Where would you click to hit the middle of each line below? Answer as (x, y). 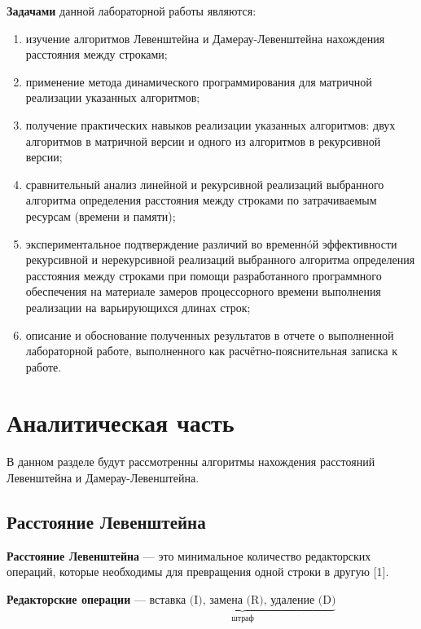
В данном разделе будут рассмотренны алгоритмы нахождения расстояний (191, 462)
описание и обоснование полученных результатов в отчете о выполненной (210, 334)
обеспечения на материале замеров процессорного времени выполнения (203, 291)
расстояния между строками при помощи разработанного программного (204, 275)
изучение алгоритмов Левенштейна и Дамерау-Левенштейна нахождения (205, 38)
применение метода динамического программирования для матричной (199, 81)
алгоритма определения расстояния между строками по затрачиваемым (201, 200)
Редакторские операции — (76, 598)
